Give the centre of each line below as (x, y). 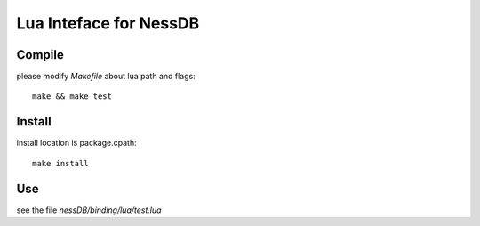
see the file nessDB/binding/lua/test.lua (89, 210)
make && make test (72, 97)
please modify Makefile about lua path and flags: (106, 77)
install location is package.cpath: (76, 143)
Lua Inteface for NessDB (108, 23)
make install (60, 163)
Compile (40, 55)
